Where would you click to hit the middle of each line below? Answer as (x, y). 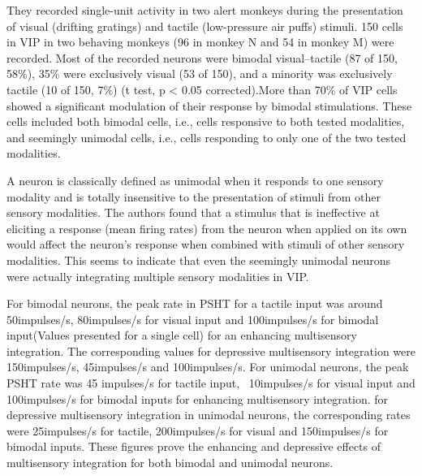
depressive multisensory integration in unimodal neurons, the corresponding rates (209, 415)
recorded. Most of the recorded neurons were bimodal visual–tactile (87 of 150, (202, 57)
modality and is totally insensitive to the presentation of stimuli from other (194, 196)
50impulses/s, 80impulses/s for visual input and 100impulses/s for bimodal (193, 319)
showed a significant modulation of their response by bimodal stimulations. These (209, 105)
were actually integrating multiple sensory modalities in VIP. (158, 276)
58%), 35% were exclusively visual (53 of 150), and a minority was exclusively (200, 74)
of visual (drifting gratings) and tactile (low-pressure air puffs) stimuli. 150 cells (205, 26)
